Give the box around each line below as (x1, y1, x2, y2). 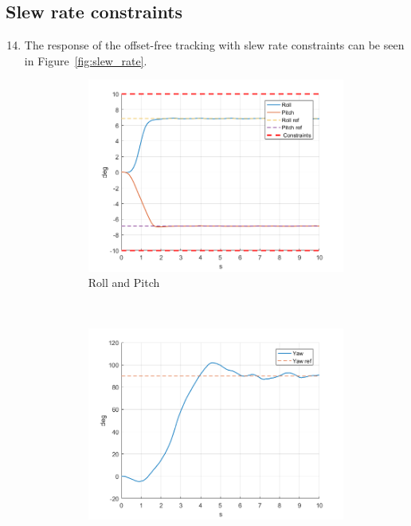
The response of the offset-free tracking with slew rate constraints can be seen (24, 37, 405, 53)
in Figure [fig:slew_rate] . (24, 52, 147, 69)
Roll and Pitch (88, 274, 160, 291)
